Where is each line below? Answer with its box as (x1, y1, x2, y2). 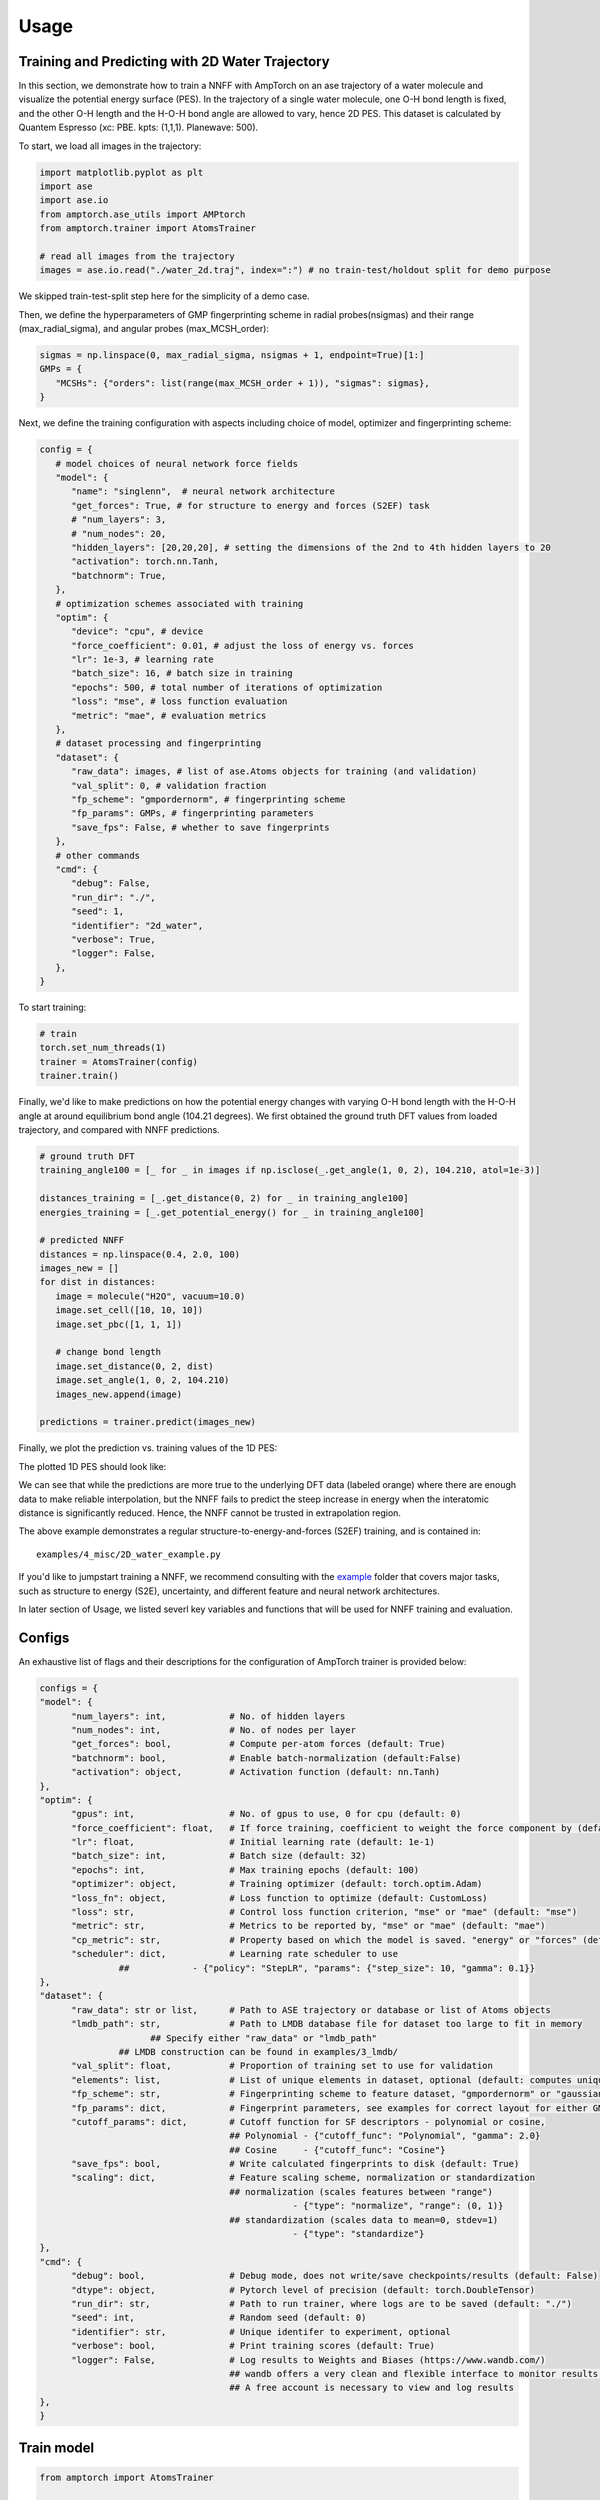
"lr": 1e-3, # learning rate (71, 654, 214, 665)
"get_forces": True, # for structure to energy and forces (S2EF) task (71, 500, 430, 511)
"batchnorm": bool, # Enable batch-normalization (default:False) (71, 1752, 462, 1764)
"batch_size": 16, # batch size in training (71, 668, 294, 679)
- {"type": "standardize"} (292, 2228, 425, 2240)
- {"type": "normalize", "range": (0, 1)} (292, 2200, 504, 2212)
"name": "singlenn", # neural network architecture (71, 486, 335, 497)
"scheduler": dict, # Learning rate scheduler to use (71, 1948, 399, 1960)
